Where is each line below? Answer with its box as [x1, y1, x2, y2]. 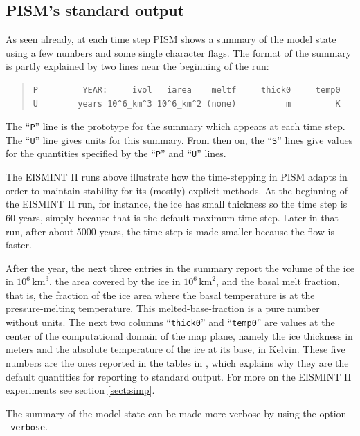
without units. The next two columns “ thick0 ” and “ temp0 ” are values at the [6, 315, 335, 329]
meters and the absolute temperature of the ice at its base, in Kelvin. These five [6, 342, 345, 356]
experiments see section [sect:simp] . [6, 383, 155, 397]
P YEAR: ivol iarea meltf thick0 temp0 [33, 84, 341, 95]
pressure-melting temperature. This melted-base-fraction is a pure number [6, 301, 320, 316]
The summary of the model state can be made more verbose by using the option [6, 406, 347, 420]
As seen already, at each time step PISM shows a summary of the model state [6, 32, 336, 46]
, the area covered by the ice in [49, 274, 181, 289]
